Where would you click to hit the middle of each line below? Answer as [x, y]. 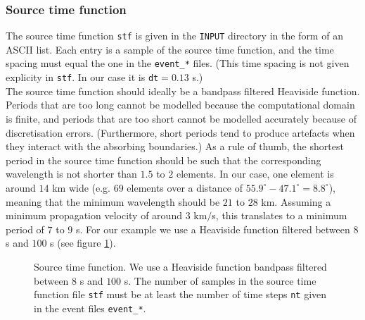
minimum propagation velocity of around [94, 215]
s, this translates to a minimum [280, 215]
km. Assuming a [296, 201]
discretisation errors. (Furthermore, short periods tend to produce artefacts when [180, 132]
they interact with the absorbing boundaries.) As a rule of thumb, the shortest [175, 146]
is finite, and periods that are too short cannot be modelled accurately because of [181, 118]
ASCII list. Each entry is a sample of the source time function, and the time [170, 49]
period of [25, 229]
